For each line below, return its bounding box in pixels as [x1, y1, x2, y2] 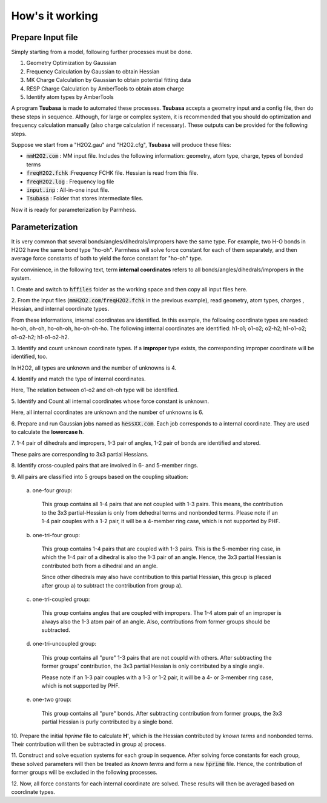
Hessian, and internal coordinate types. [11, 305, 110, 313]
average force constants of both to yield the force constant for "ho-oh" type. [11, 255, 203, 262]
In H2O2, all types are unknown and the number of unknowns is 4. [11, 364, 177, 371]
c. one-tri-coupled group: [26, 595, 90, 603]
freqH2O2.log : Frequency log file [26, 178, 114, 185]
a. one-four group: [26, 486, 73, 494]
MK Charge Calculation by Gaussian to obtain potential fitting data [26, 76, 191, 84]
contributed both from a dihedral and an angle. [41, 562, 158, 569]
